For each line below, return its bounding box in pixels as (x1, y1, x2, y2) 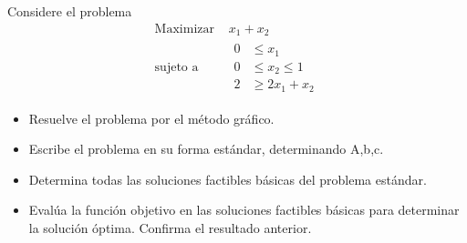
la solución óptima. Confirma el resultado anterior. (28, 218, 312, 237)
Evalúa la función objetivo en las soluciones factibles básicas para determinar (28, 200, 460, 219)
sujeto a (154, 60, 199, 74)
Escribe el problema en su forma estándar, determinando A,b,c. (28, 139, 384, 158)
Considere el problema (7, 2, 132, 20)
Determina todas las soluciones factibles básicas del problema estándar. (28, 169, 427, 188)
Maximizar (154, 22, 214, 35)
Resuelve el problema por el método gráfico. (28, 108, 275, 127)
